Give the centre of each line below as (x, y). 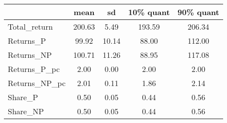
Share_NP (26, 111)
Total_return (30, 26)
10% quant (149, 12)
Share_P (23, 97)
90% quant (198, 12)
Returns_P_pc (34, 69)
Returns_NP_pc (37, 83)
